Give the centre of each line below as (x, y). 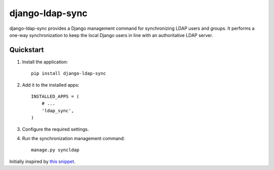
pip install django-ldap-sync (69, 74)
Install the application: (45, 62)
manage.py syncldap (55, 150)
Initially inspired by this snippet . (42, 161)
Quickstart (27, 50)
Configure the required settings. (55, 129)
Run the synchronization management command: (74, 138)
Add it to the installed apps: (51, 85)
